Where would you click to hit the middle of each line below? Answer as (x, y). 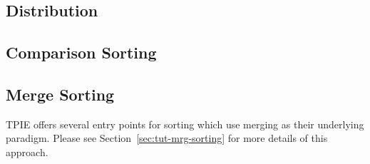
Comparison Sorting (81, 52)
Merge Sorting (60, 94)
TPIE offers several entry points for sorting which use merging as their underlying (185, 124)
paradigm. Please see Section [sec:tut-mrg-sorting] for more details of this (167, 138)
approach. (27, 152)
